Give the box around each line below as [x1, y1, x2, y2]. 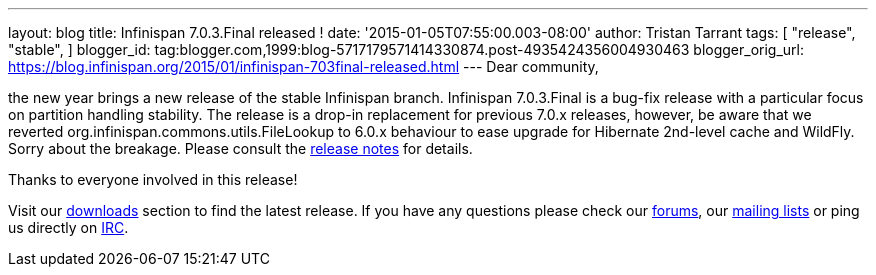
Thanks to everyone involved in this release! [8, 171, 298, 188]
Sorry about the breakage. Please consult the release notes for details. [8, 140, 473, 157]
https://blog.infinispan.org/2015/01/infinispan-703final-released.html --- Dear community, [8, 58, 599, 75]
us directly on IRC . [8, 219, 129, 236]
